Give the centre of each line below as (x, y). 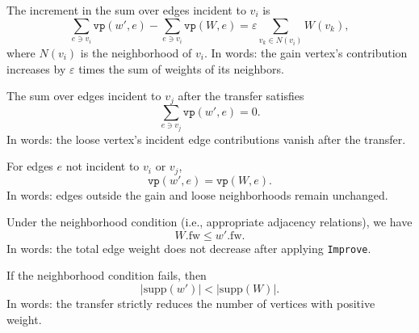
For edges (30, 166)
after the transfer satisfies (241, 96)
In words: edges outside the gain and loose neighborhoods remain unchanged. (197, 194)
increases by (36, 68)
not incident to (103, 166)
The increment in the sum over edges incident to (126, 10)
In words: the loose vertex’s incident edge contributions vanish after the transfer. (206, 139)
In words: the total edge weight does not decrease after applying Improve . (189, 248)
